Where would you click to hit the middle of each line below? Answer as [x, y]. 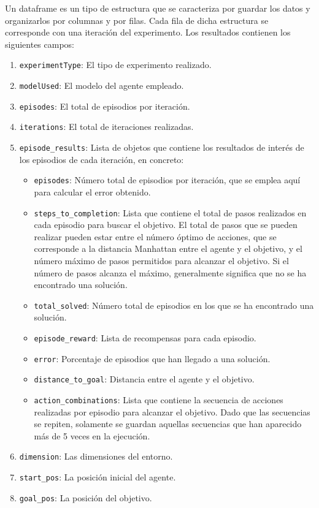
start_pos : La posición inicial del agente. [98, 477]
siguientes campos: [40, 44]
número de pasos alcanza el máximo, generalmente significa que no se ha [170, 272]
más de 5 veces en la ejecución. [92, 435]
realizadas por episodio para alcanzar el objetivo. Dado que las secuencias [172, 411]
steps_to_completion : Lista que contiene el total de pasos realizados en [170, 212]
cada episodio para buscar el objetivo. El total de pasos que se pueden [166, 225]
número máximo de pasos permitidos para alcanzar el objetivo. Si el [161, 260]
